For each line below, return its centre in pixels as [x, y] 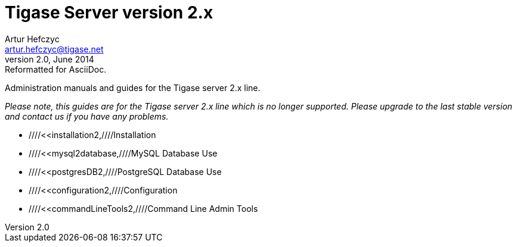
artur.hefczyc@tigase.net [54, 49]
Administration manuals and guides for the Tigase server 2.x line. [133, 87]
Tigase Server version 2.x [109, 12]
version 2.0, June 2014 [49, 59]
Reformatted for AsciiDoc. [56, 69]
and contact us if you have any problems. [87, 116]
